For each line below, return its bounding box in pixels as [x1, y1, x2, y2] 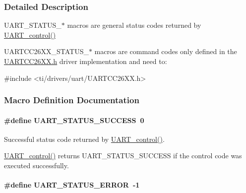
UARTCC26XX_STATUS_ [4, 46, 89, 57]
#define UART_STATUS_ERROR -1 [4, 180, 140, 190]
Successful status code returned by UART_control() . [4, 133, 165, 144]
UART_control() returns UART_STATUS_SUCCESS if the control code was [4, 150, 242, 161]
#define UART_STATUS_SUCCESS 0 [4, 115, 144, 125]
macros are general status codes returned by [67, 20, 201, 30]
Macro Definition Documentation [4, 94, 139, 106]
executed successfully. [4, 160, 69, 171]
